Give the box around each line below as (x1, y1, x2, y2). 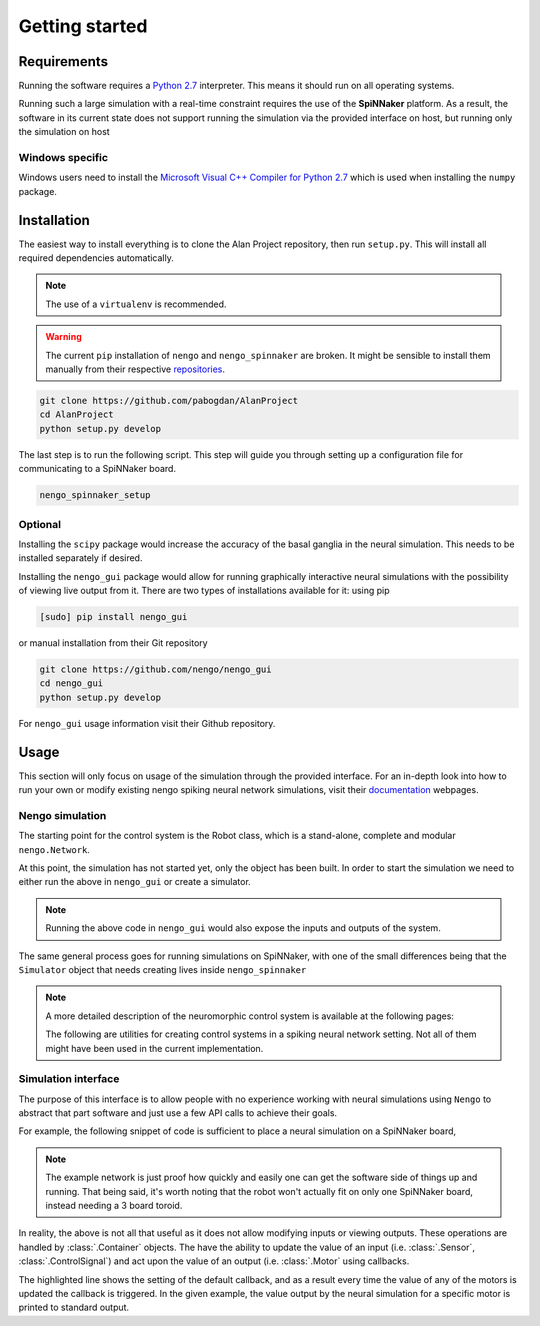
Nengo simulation (18, 808, 107, 822)
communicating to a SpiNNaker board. (18, 463, 177, 475)
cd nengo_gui (39, 678, 104, 689)
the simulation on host (18, 126, 110, 138)
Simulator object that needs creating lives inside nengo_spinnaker (18, 963, 307, 975)
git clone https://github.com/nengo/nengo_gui (39, 664, 272, 675)
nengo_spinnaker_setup (39, 490, 151, 501)
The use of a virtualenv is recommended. (45, 298, 227, 310)
